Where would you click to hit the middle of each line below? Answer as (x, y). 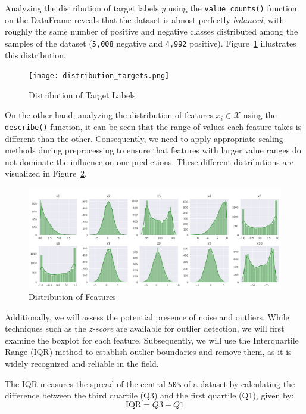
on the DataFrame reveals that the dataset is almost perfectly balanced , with (145, 19)
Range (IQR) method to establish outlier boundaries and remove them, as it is (148, 352)
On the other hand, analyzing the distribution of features (109, 115)
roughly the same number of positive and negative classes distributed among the (152, 31)
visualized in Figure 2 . (46, 173)
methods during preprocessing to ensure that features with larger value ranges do (153, 150)
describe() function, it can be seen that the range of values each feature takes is (153, 126)
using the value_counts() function (232, 8)
